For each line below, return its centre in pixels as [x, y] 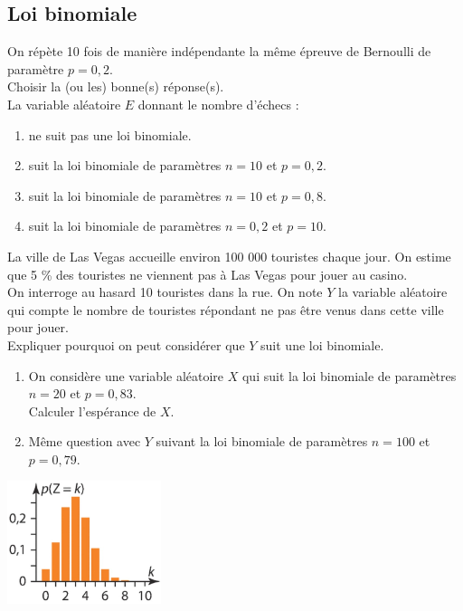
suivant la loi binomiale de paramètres [262, 441]
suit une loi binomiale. [322, 344]
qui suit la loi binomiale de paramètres [349, 375]
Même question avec [85, 441]
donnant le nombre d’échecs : [218, 104]
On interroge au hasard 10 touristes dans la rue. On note [165, 292]
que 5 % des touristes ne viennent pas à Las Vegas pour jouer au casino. [208, 274]
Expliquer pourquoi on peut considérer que [126, 344]
